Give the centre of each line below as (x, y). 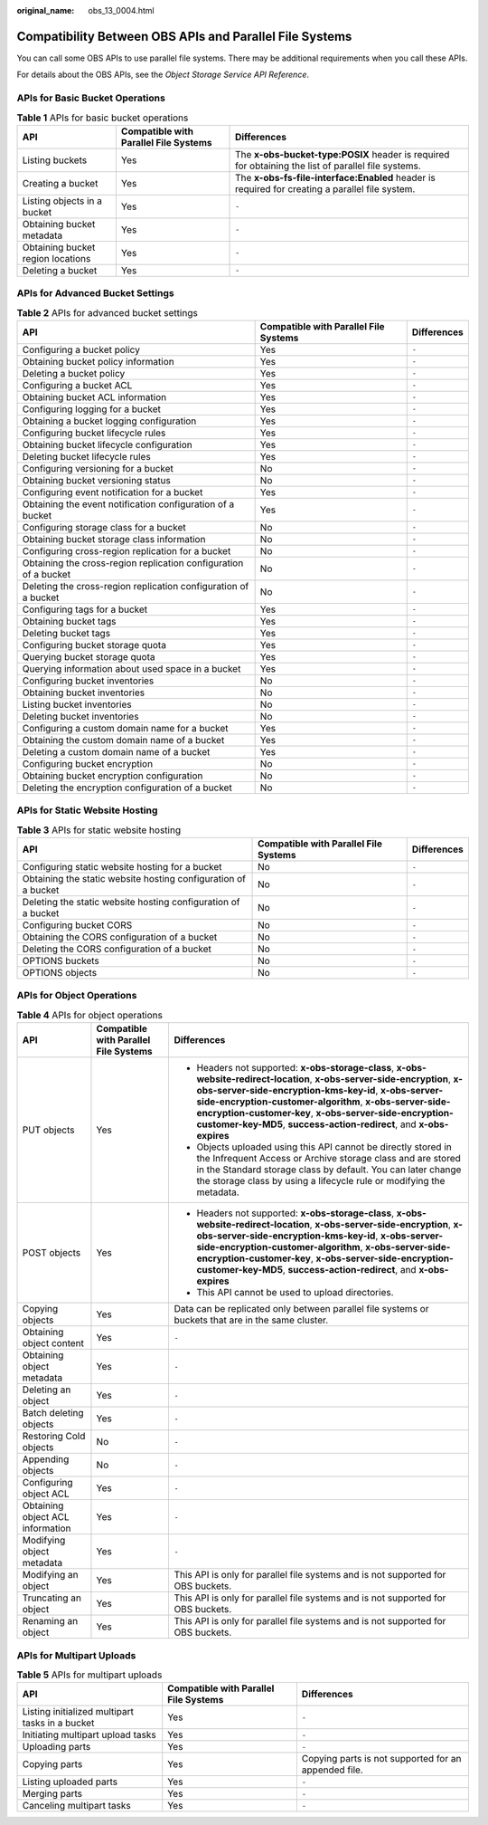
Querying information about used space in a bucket (131, 668)
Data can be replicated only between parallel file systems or (301, 1309)
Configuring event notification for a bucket (113, 492)
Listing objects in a (62, 201)
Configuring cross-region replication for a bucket (127, 550)
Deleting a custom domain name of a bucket (116, 751)
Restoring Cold (54, 1437)
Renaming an (50, 1621)
